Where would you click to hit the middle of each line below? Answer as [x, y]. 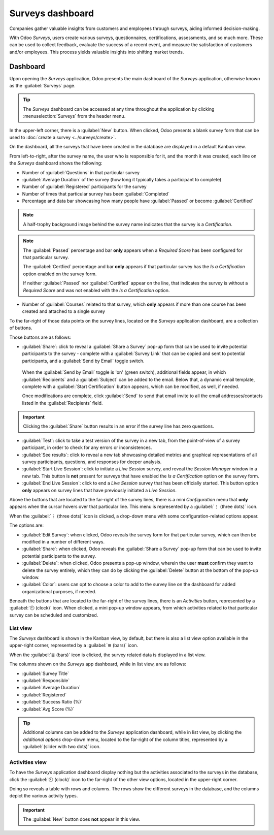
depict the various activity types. [44, 796]
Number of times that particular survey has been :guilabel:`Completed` [96, 194]
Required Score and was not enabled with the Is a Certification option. [96, 290]
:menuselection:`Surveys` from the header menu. [74, 116]
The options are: [27, 525]
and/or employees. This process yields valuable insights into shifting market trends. [97, 52]
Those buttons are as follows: [40, 337]
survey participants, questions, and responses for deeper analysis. [92, 462]
